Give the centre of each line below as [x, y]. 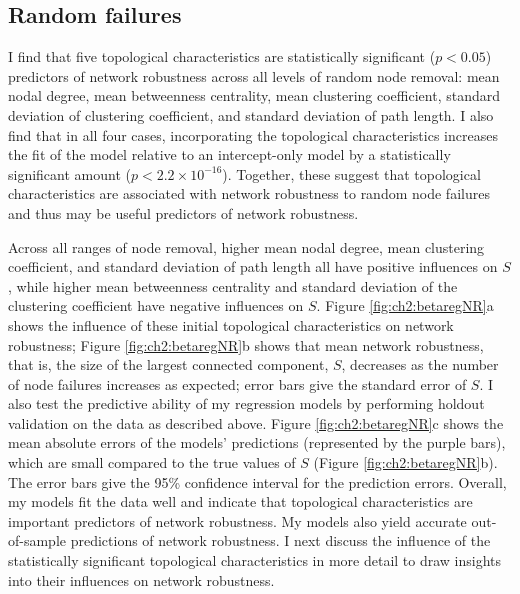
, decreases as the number [420, 364]
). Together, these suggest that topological [351, 173]
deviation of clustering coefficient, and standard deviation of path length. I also [251, 114]
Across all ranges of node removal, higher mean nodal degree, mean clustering [246, 246]
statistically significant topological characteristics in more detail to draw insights [255, 560]
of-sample [37, 540]
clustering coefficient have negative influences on [156, 305]
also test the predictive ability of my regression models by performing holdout [246, 403]
